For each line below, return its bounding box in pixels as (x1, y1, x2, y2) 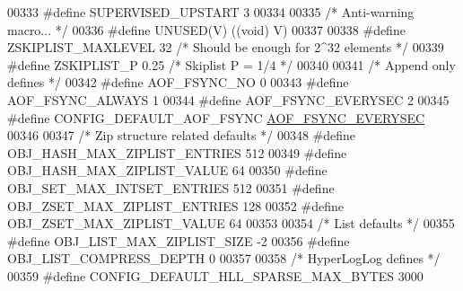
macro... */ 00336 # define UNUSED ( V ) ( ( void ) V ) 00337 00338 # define (7, 20, 406, 39)
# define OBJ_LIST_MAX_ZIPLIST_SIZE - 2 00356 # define (7, 231, 350, 250)
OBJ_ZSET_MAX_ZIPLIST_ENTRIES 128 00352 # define (7, 196, 344, 215)
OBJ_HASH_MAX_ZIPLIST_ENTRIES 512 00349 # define (7, 143, 347, 162)
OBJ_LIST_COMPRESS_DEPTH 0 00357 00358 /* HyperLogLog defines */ (7, 249, 441, 268)
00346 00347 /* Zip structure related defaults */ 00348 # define (7, 126, 356, 145)
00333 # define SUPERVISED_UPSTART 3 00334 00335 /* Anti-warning (7, 3, 415, 21)
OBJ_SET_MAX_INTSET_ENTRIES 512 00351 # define (7, 178, 335, 197)
